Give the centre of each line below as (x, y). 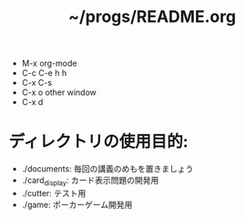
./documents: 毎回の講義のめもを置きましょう (107, 169)
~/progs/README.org (152, 17)
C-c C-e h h (44, 73)
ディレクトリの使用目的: (98, 142)
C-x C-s (36, 83)
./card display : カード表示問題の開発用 (90, 182)
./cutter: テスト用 (54, 193)
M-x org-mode (49, 63)
